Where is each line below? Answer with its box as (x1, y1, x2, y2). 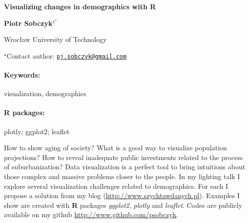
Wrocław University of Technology (4, 34, 107, 44)
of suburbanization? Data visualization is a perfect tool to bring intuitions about (4, 162, 246, 172)
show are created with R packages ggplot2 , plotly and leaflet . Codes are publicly (4, 200, 243, 210)
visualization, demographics (4, 88, 86, 99)
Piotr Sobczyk (4, 18, 53, 28)
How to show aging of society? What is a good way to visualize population (4, 142, 227, 153)
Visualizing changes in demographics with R (4, 1, 156, 11)
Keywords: (4, 70, 41, 80)
